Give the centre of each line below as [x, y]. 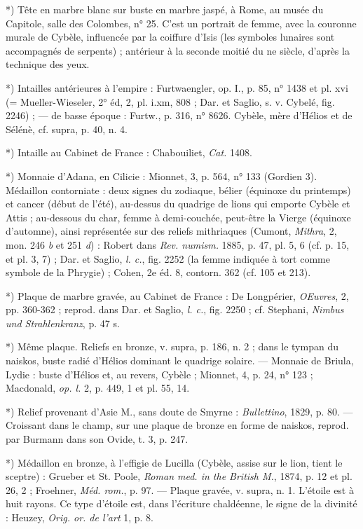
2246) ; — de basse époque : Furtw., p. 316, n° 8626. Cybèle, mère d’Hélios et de [179, 115]
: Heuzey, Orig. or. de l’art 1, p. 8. [80, 517]
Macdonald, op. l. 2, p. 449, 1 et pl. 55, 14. [98, 388]
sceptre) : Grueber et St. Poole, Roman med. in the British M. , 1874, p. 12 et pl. [179, 476]
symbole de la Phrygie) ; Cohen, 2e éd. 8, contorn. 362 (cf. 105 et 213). [158, 272]
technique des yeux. [48, 64]
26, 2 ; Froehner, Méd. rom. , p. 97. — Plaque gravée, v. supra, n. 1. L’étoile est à [180, 489]
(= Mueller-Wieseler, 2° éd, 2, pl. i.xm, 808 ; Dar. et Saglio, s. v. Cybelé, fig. [170, 101]
